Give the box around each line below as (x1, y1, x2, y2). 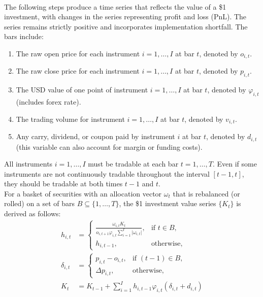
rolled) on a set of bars (4, 198, 75, 209)
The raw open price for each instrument (16, 48, 140, 58)
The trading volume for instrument (16, 113, 125, 124)
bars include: (4, 31, 44, 42)
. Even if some (212, 158, 257, 169)
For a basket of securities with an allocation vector (4, 188, 162, 199)
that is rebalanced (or (173, 188, 240, 199)
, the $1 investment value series (119, 198, 216, 209)
